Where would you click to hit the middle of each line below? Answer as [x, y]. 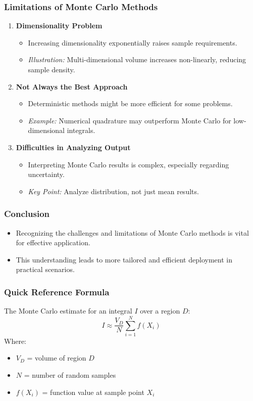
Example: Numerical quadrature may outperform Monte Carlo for [130, 120]
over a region [160, 311]
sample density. [52, 69]
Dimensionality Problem [59, 26]
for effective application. [53, 242]
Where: [15, 341]
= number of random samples [70, 375]
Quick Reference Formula [57, 292]
